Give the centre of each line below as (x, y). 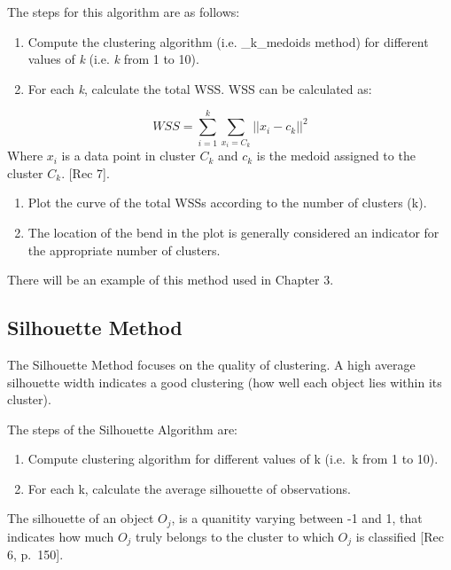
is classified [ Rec (400, 536)
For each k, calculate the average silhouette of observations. (189, 488)
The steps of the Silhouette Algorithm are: (123, 429)
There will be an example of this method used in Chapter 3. (171, 280)
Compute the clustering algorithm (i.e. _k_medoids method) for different (228, 41)
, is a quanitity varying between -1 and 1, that (297, 518)
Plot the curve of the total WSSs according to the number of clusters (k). (227, 203)
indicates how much (61, 536)
